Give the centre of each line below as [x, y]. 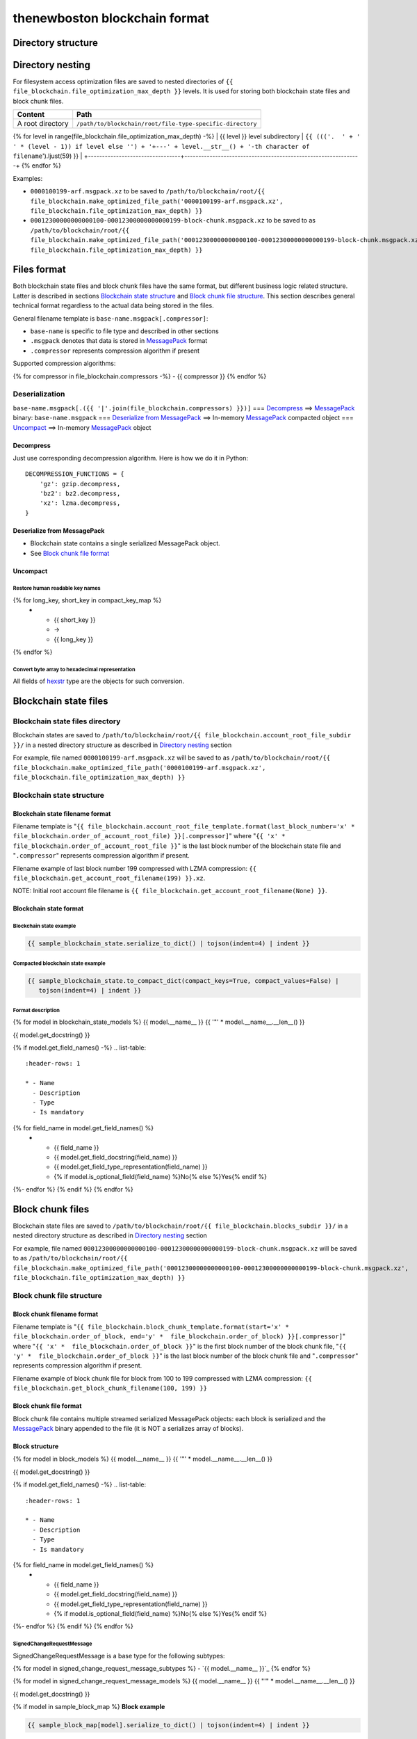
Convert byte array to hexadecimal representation [74, 669]
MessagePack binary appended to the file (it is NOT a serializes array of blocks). [128, 1429]
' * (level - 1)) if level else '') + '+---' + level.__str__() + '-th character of [161, 146]
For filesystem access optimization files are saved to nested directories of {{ [123, 82]
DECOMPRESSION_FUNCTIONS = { [75, 474]
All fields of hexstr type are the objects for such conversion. [98, 681]
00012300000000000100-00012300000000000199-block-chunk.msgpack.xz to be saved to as [173, 221]
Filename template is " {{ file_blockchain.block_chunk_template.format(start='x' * [151, 1327]
